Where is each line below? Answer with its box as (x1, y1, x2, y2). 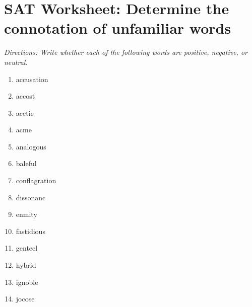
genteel (16, 243, 38, 253)
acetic (16, 107, 34, 118)
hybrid (16, 260, 36, 270)
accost (16, 91, 35, 101)
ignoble (16, 276, 38, 287)
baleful (16, 158, 37, 169)
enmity (16, 209, 37, 219)
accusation (16, 73, 48, 84)
